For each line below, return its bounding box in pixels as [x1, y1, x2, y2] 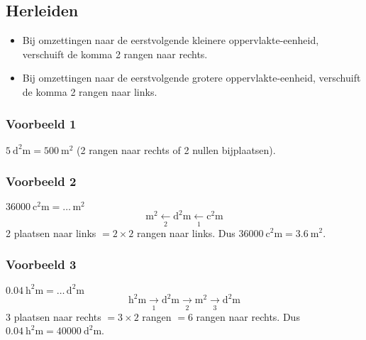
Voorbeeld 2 [6, 172, 77, 190]
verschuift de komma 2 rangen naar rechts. [22, 46, 208, 61]
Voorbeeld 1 [6, 114, 77, 132]
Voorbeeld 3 [6, 256, 77, 273]
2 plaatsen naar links [6, 225, 96, 240]
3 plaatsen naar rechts [6, 309, 101, 324]
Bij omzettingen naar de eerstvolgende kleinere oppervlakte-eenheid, [22, 33, 319, 48]
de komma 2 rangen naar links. [22, 84, 157, 99]
